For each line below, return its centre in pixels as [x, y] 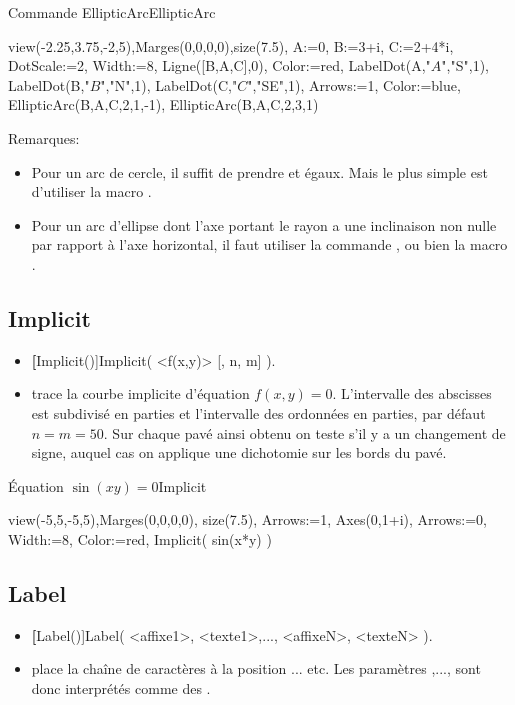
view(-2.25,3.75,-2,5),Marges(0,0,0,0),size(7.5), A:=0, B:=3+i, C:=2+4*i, [231, 45]
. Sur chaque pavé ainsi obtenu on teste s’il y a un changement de [304, 432]
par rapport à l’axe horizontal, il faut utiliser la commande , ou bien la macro [269, 244]
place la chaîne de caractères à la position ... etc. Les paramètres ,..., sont [256, 668]
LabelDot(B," [49, 84]
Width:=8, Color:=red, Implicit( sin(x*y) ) [140, 538]
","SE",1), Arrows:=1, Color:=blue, [354, 84]
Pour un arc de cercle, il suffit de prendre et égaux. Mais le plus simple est [259, 171]
